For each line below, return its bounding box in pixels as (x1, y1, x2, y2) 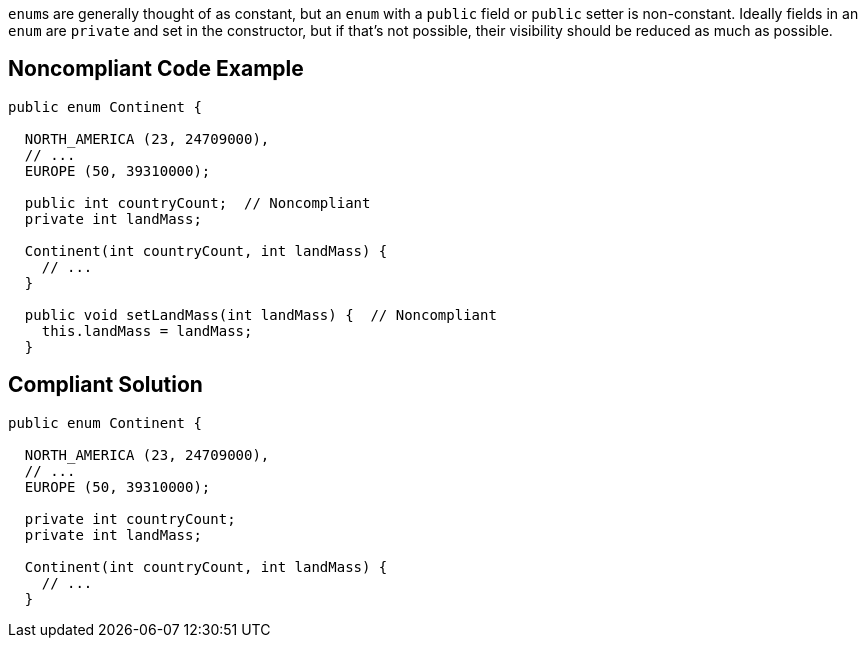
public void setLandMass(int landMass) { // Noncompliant (24, 306, 497, 323)
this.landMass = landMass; (41, 322, 253, 339)
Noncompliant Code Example (8, 56, 304, 82)
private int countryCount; (24, 510, 236, 527)
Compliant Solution (8, 372, 203, 398)
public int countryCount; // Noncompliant (24, 194, 371, 211)
